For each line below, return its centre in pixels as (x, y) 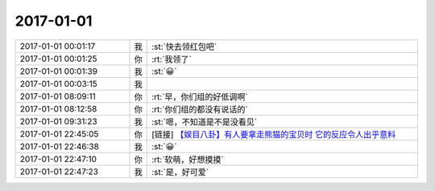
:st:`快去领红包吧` (184, 47)
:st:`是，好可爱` (180, 172)
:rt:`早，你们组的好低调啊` (200, 96)
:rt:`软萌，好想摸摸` (188, 159)
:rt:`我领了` (172, 59)
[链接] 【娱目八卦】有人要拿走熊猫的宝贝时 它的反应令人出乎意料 (274, 134)
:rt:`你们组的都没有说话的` (200, 109)
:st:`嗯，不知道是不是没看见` (205, 122)
